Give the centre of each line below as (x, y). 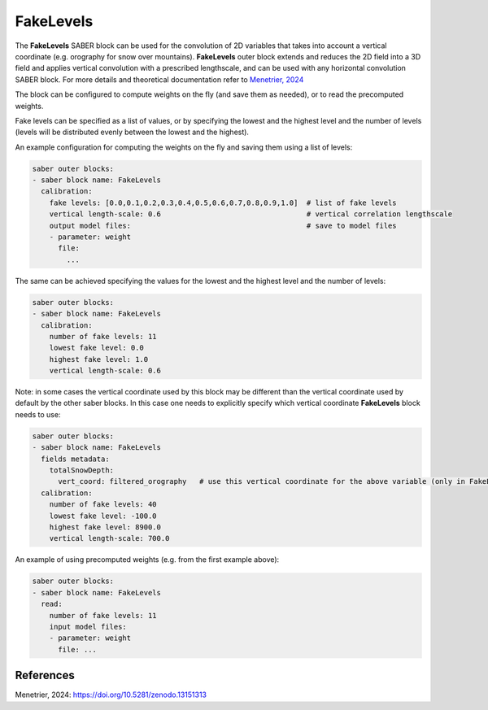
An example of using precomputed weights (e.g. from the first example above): (147, 560)
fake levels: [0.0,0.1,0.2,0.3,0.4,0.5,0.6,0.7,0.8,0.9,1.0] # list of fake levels (223, 203)
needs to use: (38, 414)
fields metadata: (75, 459)
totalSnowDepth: (81, 470)
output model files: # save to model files (223, 225)
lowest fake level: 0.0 (96, 348)
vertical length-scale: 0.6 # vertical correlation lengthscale (251, 214)
